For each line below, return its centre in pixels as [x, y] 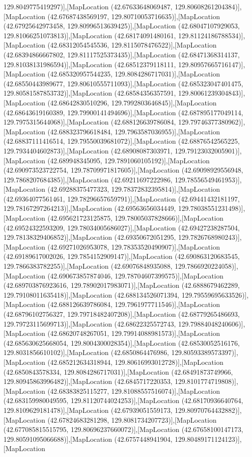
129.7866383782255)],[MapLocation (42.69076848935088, [88, 266]
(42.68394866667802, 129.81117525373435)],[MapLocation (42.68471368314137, [122, 54]
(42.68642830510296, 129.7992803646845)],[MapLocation [132, 102]
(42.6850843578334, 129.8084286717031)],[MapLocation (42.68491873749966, [118, 371]
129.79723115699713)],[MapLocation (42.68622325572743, [90, 323]
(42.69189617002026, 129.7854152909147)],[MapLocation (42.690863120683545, [122, 256]
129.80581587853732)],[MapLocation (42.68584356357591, [90, 93]
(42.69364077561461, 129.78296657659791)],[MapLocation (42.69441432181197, [122, 198]
